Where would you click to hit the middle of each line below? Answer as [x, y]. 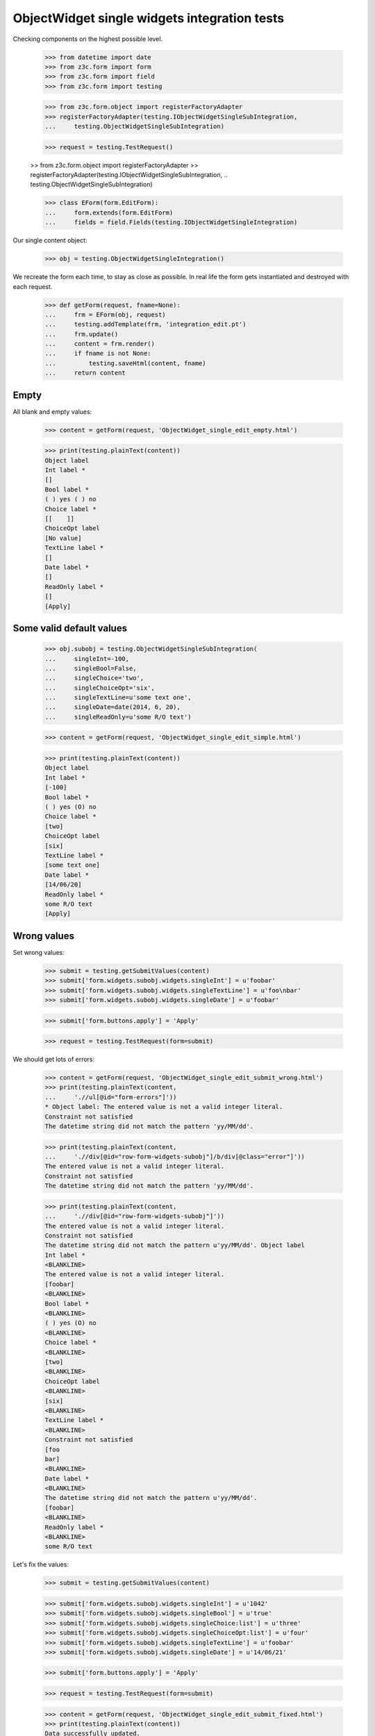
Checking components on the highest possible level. [88, 39]
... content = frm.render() [100, 344]
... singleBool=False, [91, 668]
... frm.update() [82, 334]
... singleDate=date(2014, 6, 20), [112, 707]
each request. [33, 286]
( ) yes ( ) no [70, 499]
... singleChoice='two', [94, 678]
